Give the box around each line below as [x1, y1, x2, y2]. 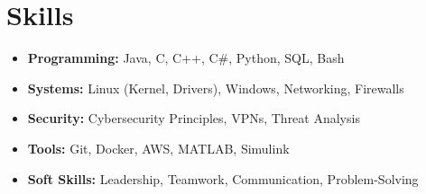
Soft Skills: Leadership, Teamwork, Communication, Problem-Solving [27, 169, 419, 188]
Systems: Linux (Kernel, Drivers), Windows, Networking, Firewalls [27, 78, 404, 97]
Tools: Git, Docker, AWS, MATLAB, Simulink [27, 138, 290, 157]
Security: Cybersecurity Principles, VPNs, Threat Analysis [27, 109, 360, 128]
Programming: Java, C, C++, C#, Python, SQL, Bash [27, 48, 345, 67]
